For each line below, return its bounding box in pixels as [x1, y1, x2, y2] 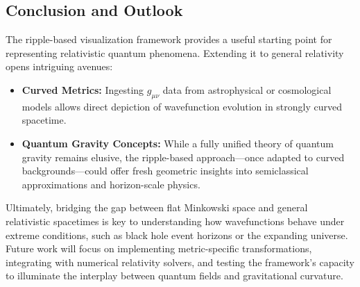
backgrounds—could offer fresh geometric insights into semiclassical [22, 163, 309, 178]
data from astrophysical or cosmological [162, 82, 332, 97]
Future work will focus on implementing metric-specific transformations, [6, 241, 312, 256]
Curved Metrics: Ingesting [22, 82, 144, 97]
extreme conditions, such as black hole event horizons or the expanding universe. [6, 227, 348, 242]
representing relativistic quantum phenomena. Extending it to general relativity [6, 45, 344, 60]
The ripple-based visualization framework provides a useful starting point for [6, 32, 332, 47]
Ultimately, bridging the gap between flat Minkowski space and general [6, 200, 308, 215]
